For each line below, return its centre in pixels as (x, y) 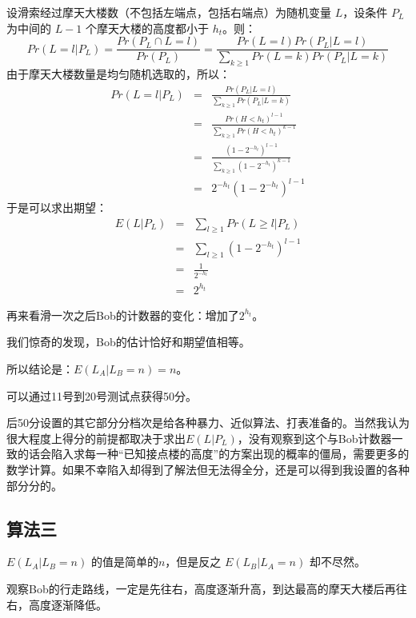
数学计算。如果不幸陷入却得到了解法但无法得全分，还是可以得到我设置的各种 (208, 469)
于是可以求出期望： (57, 207)
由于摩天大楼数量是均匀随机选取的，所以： (118, 74)
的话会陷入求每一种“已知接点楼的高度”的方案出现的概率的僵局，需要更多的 (213, 454)
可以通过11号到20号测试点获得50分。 (102, 395)
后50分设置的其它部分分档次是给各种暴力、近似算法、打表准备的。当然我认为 (208, 423)
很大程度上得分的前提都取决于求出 (96, 438)
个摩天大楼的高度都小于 (148, 28)
